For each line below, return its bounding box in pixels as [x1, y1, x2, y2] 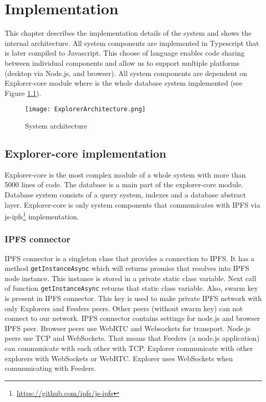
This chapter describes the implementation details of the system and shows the [5, 28, 252, 38]
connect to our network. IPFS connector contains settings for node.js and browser [5, 313, 260, 323]
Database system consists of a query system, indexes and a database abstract [5, 189, 246, 199]
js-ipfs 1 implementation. [5, 210, 79, 221]
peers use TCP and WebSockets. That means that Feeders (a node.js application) [5, 333, 260, 343]
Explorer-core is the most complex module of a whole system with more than [5, 169, 246, 180]
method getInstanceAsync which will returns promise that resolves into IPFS [5, 263, 250, 273]
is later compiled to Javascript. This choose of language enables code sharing [5, 47, 245, 58]
